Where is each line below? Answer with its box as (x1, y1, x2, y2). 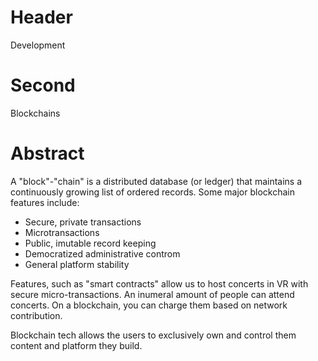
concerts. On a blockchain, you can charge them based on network (10, 299, 288, 311)
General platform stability (24, 258, 130, 270)
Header (10, 6, 73, 29)
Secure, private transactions (24, 216, 142, 228)
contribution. (10, 309, 63, 321)
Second (10, 74, 76, 97)
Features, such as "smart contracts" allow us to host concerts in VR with (10, 277, 309, 290)
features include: (10, 196, 80, 208)
